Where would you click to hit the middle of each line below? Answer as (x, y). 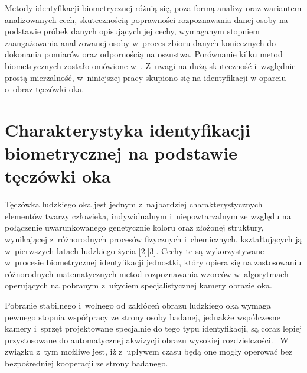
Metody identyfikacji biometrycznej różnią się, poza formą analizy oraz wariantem (153, 8)
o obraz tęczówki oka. (45, 89)
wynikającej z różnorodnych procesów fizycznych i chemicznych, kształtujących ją (153, 239)
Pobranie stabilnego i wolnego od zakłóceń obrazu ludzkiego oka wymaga (138, 305)
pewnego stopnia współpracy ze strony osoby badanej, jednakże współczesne (143, 317)
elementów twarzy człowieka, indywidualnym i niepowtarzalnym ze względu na (148, 215)
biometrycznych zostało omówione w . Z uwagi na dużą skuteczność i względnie (150, 65)
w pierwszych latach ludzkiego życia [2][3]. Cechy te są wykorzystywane (135, 250)
